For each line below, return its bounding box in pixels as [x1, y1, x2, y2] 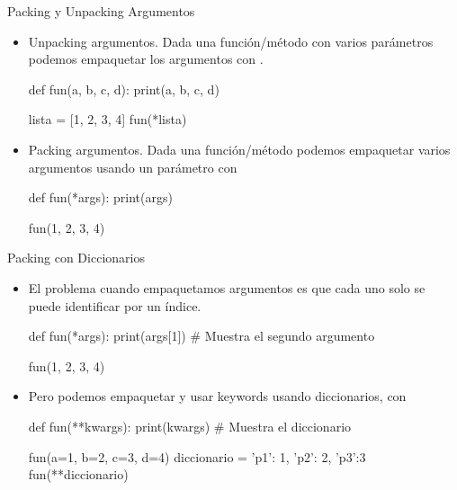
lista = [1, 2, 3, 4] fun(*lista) [28, 110, 187, 129]
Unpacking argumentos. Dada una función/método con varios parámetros [28, 31, 434, 50]
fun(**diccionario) [28, 465, 129, 484]
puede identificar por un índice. [28, 296, 202, 315]
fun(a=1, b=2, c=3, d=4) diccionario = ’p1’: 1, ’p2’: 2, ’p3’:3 [28, 447, 366, 466]
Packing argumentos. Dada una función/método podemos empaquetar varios [28, 139, 451, 158]
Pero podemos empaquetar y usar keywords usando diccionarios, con [28, 387, 407, 405]
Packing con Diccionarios [7, 248, 145, 267]
